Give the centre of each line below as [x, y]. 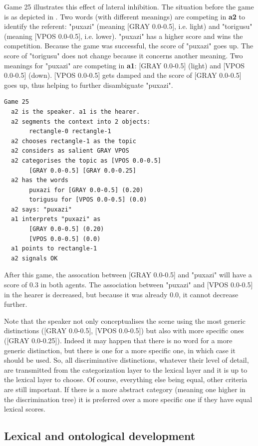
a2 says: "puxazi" [42, 209]
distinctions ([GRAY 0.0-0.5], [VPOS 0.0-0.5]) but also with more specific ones [124, 331]
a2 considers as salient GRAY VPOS [70, 151]
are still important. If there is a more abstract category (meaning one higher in [125, 389]
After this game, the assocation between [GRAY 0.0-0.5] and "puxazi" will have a [128, 275]
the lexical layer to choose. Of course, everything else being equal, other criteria [126, 379]
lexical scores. [25, 409]
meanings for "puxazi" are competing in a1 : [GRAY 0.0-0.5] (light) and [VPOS [125, 65]
